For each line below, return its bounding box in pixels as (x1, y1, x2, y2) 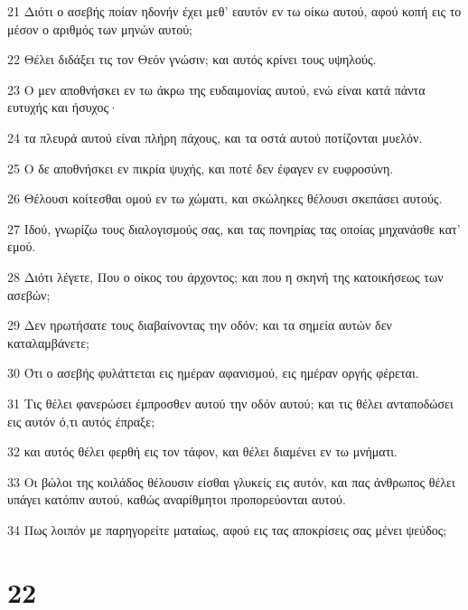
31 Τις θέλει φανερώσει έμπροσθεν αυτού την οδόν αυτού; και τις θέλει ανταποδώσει (7, 393, 454, 412)
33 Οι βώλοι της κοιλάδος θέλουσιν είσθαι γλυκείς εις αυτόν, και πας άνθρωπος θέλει (7, 472, 455, 491)
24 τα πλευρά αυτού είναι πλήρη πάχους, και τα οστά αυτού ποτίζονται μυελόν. (7, 127, 423, 146)
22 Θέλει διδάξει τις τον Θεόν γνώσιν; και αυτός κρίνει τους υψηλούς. (7, 50, 377, 69)
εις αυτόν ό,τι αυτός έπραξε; (7, 411, 155, 430)
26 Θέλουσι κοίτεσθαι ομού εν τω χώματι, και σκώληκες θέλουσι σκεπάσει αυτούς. (7, 189, 443, 208)
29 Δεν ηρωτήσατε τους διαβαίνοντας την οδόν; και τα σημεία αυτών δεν (7, 315, 392, 334)
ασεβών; (7, 285, 51, 304)
